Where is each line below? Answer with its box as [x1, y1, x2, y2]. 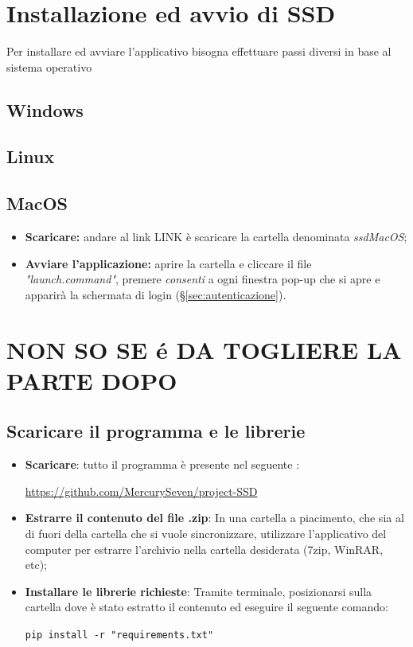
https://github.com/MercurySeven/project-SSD [25, 482, 258, 499]
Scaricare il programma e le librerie [6, 419, 306, 443]
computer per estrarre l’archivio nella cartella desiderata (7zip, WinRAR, [25, 540, 384, 557]
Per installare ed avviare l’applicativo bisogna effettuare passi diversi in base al [6, 43, 392, 60]
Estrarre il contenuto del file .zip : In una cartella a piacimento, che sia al [25, 509, 404, 526]
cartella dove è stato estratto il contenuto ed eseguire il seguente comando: [25, 598, 388, 615]
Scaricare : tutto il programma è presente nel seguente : [25, 456, 300, 473]
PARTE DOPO [6, 364, 177, 396]
